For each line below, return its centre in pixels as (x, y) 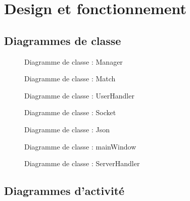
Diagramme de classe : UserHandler (79, 95)
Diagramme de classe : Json (67, 129)
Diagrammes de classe (63, 40)
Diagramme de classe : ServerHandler (82, 163)
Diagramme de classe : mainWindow (80, 146)
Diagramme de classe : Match (70, 79)
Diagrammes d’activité (64, 191)
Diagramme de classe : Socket (70, 112)
